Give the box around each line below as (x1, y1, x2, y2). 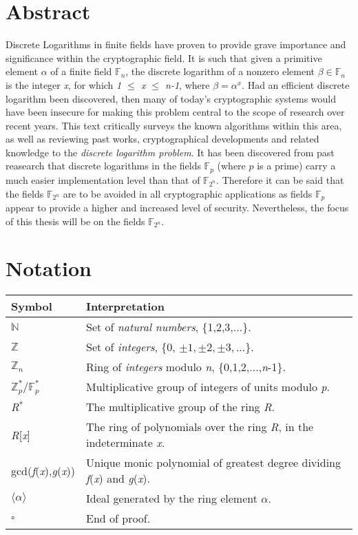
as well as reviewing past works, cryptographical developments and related (6, 132, 319, 146)
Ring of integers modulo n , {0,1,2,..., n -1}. (86, 359, 286, 375)
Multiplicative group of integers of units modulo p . (86, 379, 330, 395)
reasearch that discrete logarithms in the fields (6, 158, 201, 173)
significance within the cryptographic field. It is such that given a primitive (6, 50, 322, 65)
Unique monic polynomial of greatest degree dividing (86, 454, 341, 471)
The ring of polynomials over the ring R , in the (86, 419, 314, 435)
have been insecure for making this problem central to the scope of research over (6, 105, 345, 119)
